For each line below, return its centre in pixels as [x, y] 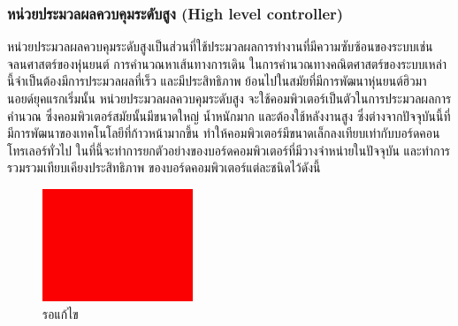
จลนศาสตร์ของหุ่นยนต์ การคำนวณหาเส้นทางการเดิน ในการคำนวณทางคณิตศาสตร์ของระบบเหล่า [227, 63]
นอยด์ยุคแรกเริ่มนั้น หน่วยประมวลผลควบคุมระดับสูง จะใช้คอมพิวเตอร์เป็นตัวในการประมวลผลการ [229, 98]
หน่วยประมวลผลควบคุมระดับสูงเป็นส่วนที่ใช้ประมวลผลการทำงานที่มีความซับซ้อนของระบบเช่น [220, 46]
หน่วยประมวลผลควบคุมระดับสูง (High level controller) [176, 13]
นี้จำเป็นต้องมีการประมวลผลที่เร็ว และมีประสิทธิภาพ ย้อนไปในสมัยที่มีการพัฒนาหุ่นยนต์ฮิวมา [217, 81]
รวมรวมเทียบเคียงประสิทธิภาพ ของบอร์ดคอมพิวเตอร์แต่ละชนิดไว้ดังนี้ [164, 167]
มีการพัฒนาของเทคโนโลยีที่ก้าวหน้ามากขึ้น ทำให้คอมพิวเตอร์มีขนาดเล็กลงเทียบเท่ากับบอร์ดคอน [224, 133]
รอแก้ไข [61, 313]
